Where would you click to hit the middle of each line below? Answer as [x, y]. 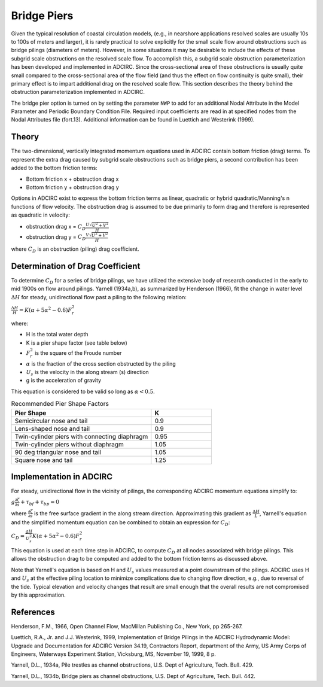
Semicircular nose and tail [51, 421]
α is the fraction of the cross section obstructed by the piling [101, 364]
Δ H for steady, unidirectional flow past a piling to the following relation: [99, 297]
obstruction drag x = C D [56, 227]
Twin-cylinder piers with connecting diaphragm [81, 436]
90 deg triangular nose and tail [58, 452]
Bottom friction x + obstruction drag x [72, 179]
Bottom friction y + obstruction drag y [72, 187]
